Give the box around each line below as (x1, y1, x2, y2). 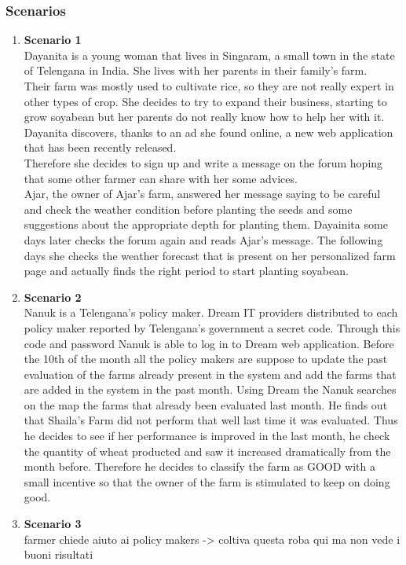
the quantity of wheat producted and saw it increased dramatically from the (24, 442, 391, 459)
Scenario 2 (24, 288, 82, 305)
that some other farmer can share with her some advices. (24, 170, 298, 186)
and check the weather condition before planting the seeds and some (24, 200, 353, 217)
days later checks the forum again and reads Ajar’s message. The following (24, 231, 383, 248)
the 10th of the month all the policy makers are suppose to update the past (24, 350, 388, 367)
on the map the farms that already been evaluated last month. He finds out (24, 396, 388, 413)
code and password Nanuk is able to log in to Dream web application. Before (24, 335, 394, 351)
